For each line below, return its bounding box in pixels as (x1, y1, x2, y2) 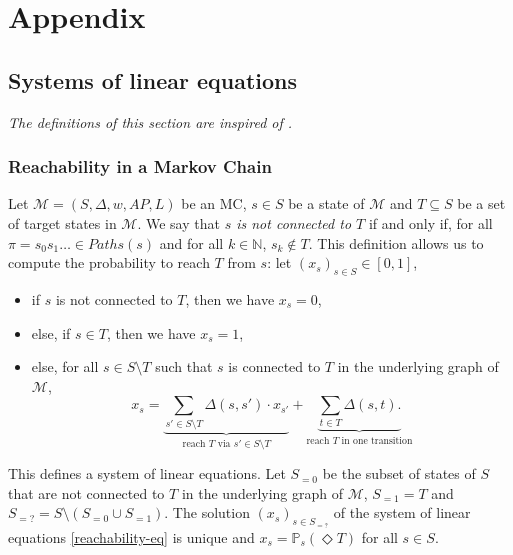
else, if (31, 322, 71, 343)
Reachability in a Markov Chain (8, 154, 272, 179)
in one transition (341, 435, 413, 446)
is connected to (228, 356, 321, 377)
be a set (457, 193, 506, 214)
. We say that (137, 212, 220, 233)
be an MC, (181, 193, 247, 214)
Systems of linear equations (8, 64, 298, 95)
